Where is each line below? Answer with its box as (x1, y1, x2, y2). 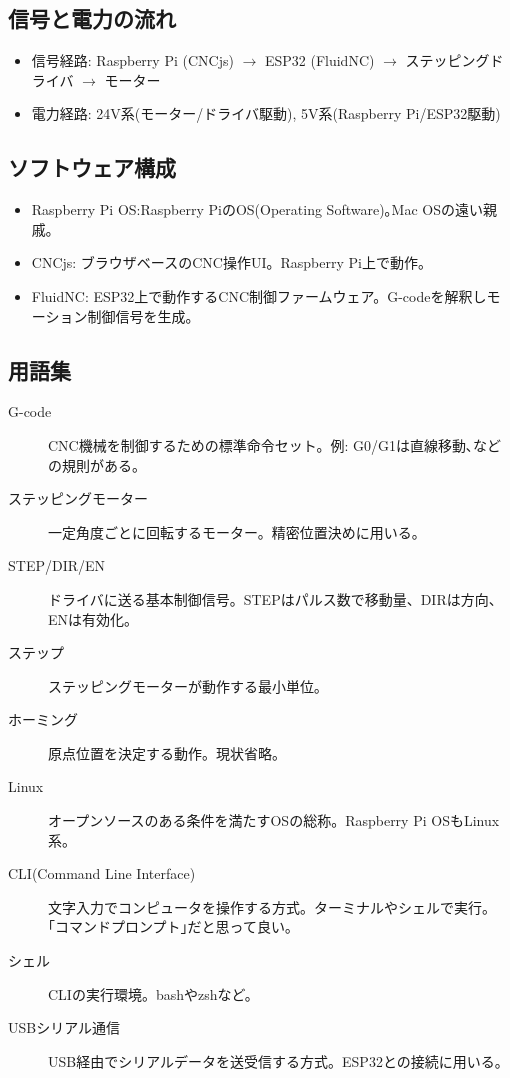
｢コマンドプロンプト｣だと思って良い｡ (48, 916, 292, 937)
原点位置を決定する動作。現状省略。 (48, 742, 286, 763)
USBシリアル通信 (8, 1017, 121, 1038)
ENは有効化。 (48, 608, 139, 629)
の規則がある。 (48, 454, 146, 475)
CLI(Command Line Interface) (8, 863, 196, 884)
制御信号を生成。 (87, 305, 200, 326)
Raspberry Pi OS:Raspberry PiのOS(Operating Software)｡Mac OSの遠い (31, 199, 483, 220)
